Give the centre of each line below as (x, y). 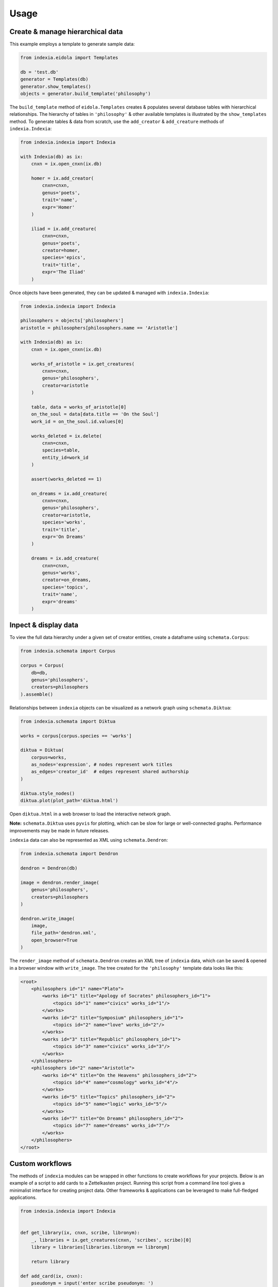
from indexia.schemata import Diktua (68, 721)
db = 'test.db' (39, 72)
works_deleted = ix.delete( (67, 436)
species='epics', (64, 258)
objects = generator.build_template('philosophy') (86, 93)
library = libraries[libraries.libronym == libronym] (100, 1247)
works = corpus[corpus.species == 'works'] (76, 736)
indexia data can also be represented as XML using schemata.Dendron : (89, 840)
